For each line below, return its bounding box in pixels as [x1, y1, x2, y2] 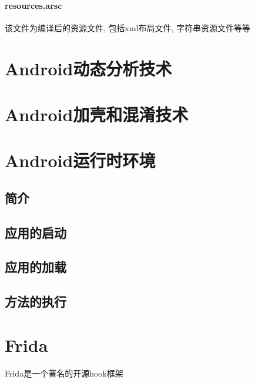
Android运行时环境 [5, 148, 156, 172]
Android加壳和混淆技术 [5, 102, 189, 126]
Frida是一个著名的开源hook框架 [5, 367, 123, 379]
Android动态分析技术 [5, 56, 172, 80]
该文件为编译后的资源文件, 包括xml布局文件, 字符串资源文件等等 [5, 21, 251, 34]
